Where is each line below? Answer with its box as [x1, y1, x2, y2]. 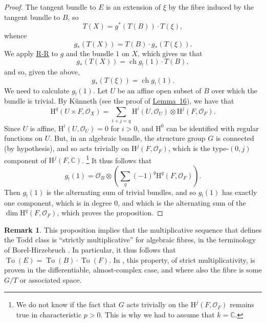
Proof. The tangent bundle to [4, 2, 96, 12]
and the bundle [66, 47, 114, 58]
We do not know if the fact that [16, 299, 117, 310]
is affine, [30, 122, 56, 133]
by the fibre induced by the [168, 2, 254, 12]
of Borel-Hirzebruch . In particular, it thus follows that [4, 244, 176, 255]
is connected [215, 133, 254, 143]
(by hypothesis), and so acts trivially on [4, 143, 129, 154]
